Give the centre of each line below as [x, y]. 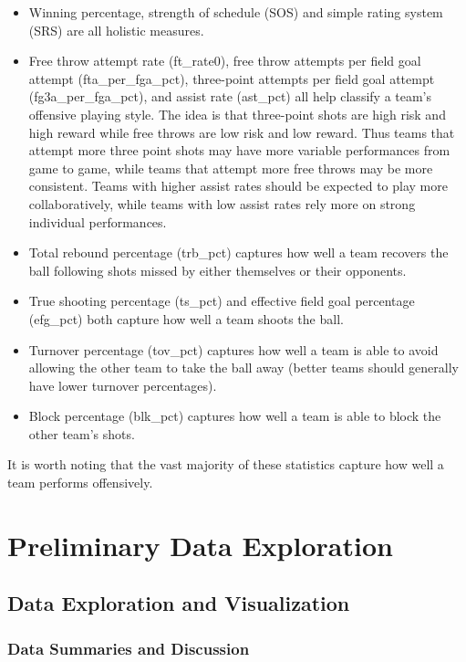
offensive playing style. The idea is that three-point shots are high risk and [237, 114]
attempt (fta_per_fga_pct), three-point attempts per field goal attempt [232, 78]
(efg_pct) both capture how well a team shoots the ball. [186, 318]
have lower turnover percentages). [123, 385]
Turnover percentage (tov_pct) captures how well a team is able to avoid [233, 349]
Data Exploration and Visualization [179, 603]
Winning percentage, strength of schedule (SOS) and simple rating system [236, 12]
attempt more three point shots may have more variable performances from [239, 150]
